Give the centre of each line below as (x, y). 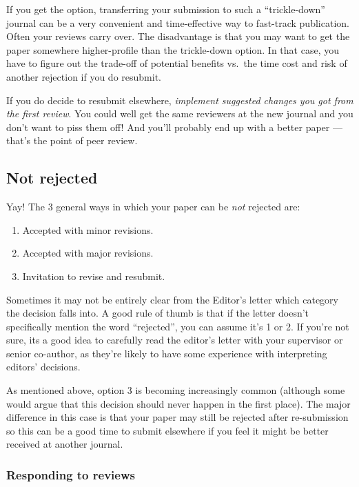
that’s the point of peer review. (72, 140)
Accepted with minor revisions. (88, 229)
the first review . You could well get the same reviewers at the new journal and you (180, 113)
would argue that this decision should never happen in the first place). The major (178, 403)
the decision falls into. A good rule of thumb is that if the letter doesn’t (158, 313)
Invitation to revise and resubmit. (94, 276)
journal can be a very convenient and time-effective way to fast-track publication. (178, 22)
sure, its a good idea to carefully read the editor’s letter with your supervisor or (175, 340)
